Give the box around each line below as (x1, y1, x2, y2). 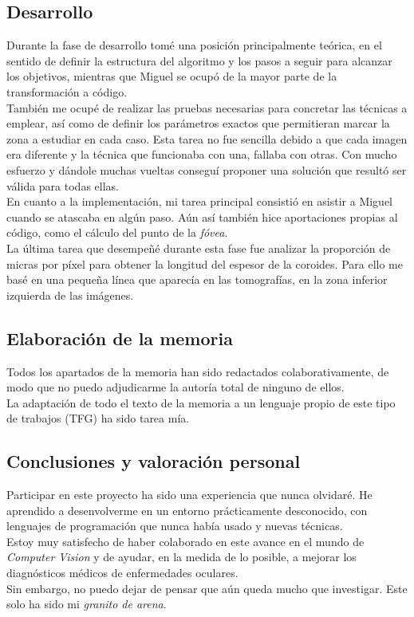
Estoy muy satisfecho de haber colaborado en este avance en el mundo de (6, 533, 365, 549)
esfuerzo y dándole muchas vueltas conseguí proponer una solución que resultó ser (6, 161, 407, 178)
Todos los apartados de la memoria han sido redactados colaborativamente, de (6, 363, 389, 379)
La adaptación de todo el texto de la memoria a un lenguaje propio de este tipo (6, 394, 396, 411)
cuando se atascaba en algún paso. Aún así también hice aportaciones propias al (6, 208, 398, 225)
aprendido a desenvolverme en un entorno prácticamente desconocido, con (6, 501, 368, 518)
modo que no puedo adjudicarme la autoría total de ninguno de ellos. (6, 379, 345, 395)
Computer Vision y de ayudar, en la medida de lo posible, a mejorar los (6, 548, 357, 565)
